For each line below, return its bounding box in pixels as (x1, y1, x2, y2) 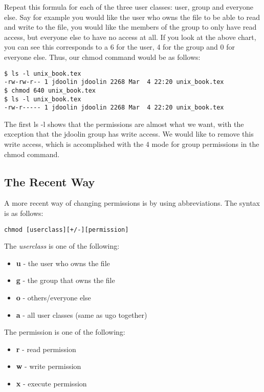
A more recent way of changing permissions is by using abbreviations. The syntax (4, 198, 260, 208)
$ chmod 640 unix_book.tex (4, 86, 96, 94)
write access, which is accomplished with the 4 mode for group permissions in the (4, 139, 259, 149)
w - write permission (16, 361, 81, 372)
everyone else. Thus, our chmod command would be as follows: (4, 51, 201, 62)
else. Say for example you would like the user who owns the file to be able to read (4, 11, 260, 22)
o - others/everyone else (16, 292, 91, 303)
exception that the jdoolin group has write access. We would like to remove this (4, 128, 254, 139)
